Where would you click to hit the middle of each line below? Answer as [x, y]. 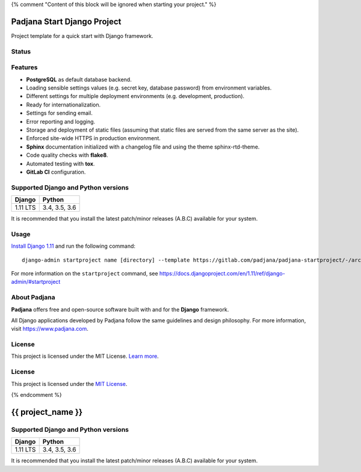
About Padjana [33, 298]
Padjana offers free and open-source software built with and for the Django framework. [120, 309]
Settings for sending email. [59, 113]
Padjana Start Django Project [66, 21]
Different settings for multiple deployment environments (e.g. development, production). [135, 96]
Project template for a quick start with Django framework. [82, 35]
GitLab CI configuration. [56, 172]
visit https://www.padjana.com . [50, 329]
